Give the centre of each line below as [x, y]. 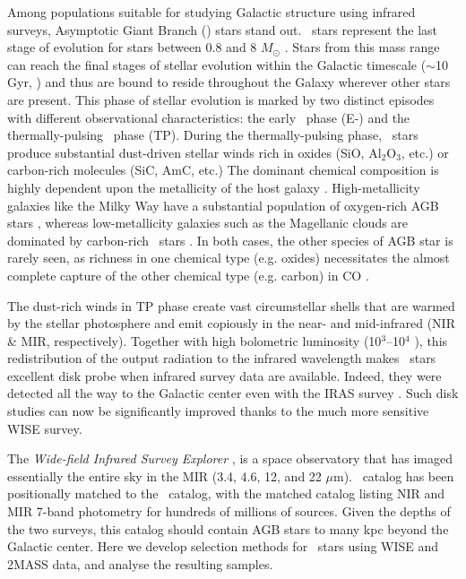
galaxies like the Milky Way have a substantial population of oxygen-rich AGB [223, 205]
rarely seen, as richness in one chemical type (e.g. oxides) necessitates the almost [229, 258]
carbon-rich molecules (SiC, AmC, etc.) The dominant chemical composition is [223, 170]
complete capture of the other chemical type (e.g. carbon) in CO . [188, 275]
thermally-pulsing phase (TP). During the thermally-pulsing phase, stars [213, 135]
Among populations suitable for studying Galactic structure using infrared [211, 12]
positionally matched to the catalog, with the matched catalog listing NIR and [226, 493]
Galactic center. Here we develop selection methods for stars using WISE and [223, 546]
